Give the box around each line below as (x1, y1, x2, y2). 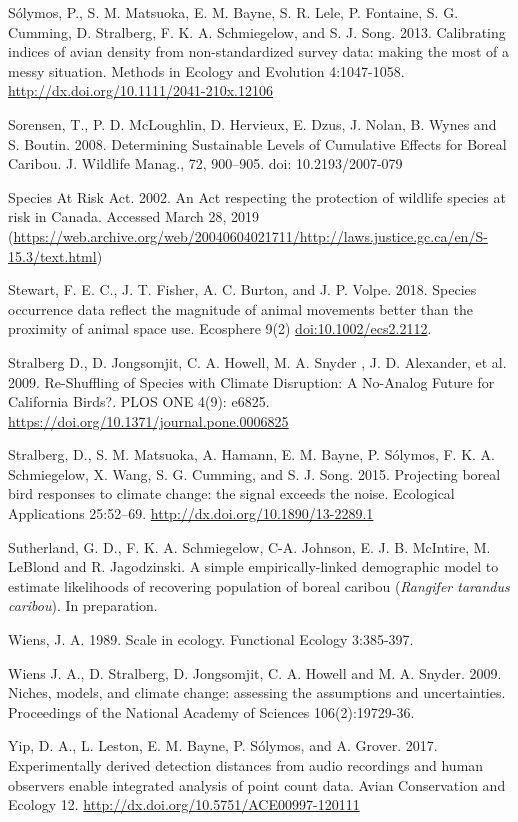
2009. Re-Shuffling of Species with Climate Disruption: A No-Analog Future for (8, 371, 495, 392)
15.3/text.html (8, 245, 97, 266)
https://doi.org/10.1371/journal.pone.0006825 (8, 410, 289, 431)
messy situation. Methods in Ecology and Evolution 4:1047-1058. (8, 60, 405, 81)
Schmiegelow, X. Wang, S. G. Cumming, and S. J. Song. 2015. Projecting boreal (8, 463, 501, 484)
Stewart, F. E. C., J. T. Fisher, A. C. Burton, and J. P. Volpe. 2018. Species (8, 279, 477, 300)
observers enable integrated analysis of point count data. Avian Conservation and (8, 774, 506, 795)
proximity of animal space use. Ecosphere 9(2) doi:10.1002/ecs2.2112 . (8, 318, 432, 339)
